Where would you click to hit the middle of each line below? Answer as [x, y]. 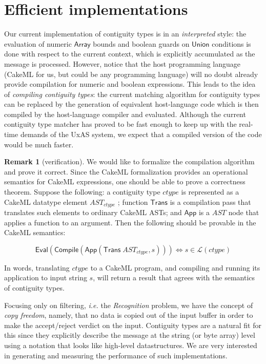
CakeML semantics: [35, 232]
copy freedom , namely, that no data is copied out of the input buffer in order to [129, 315]
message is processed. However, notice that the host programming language [122, 63]
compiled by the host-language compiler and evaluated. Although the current [125, 114]
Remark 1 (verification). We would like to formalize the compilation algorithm [129, 161]
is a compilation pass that [210, 202]
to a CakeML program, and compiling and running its [175, 267]
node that [244, 212]
